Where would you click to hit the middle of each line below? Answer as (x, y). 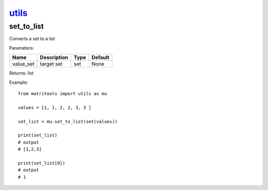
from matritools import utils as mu (63, 94)
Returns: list (21, 73)
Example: (19, 82)
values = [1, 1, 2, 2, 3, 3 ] (55, 107)
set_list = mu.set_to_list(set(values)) (68, 121)
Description (54, 58)
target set (51, 64)
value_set (23, 64)
